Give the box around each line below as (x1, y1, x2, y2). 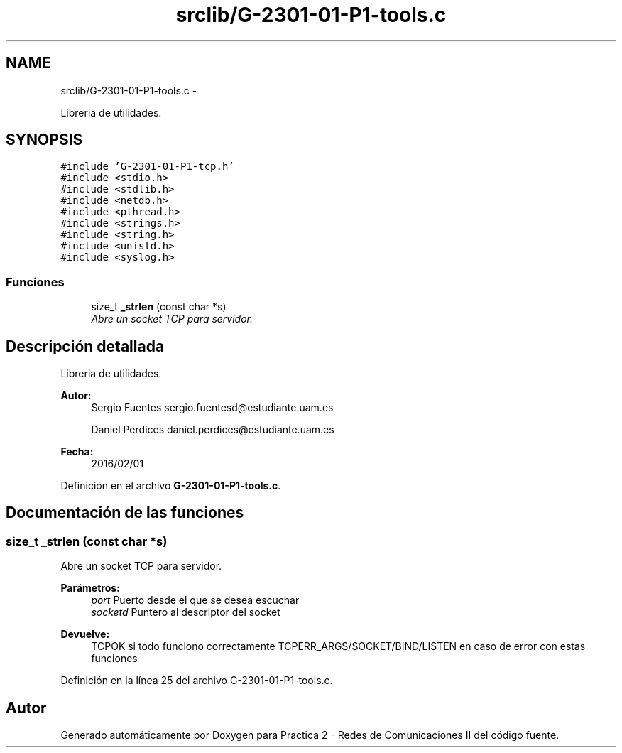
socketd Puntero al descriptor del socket (91, 606, 280, 619)
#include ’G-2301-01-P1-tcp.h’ (60, 161, 234, 173)
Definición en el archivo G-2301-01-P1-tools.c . (60, 480, 281, 492)
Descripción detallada (6, 337, 165, 355)
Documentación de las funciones (6, 504, 244, 522)
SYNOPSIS (6, 131, 83, 149)
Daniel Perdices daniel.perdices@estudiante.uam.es (91, 423, 334, 436)
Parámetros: (60, 582, 120, 595)
